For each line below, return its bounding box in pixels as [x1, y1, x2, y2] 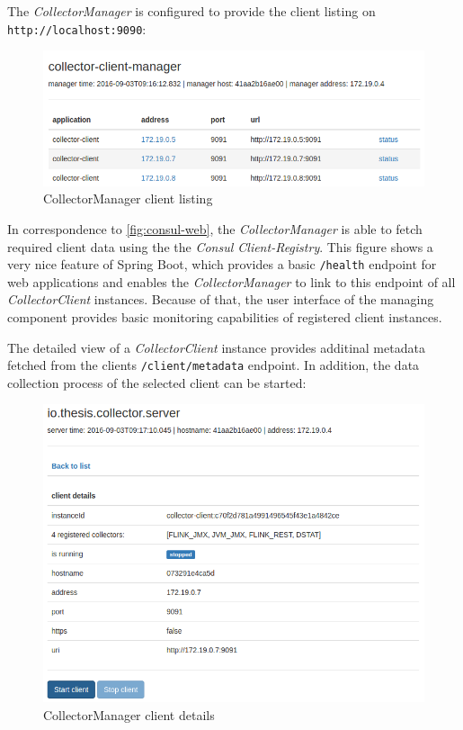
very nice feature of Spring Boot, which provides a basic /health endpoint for [7, 255, 437, 274]
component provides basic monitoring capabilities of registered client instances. [7, 308, 442, 327]
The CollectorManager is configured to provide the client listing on [7, 2, 376, 20]
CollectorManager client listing [43, 189, 213, 208]
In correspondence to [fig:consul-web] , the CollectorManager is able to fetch [7, 220, 423, 238]
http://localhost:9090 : [7, 19, 147, 38]
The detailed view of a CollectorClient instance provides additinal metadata [7, 338, 425, 356]
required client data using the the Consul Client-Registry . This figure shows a [7, 237, 433, 256]
